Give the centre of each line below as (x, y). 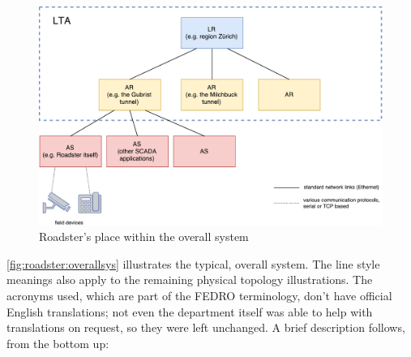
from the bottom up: (58, 343)
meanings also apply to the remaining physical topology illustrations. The (190, 280)
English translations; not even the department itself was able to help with (190, 311)
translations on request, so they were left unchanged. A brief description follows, (206, 327)
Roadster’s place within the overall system (144, 237)
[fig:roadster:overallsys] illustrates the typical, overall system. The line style (193, 263)
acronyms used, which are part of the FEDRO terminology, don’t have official (199, 295)
